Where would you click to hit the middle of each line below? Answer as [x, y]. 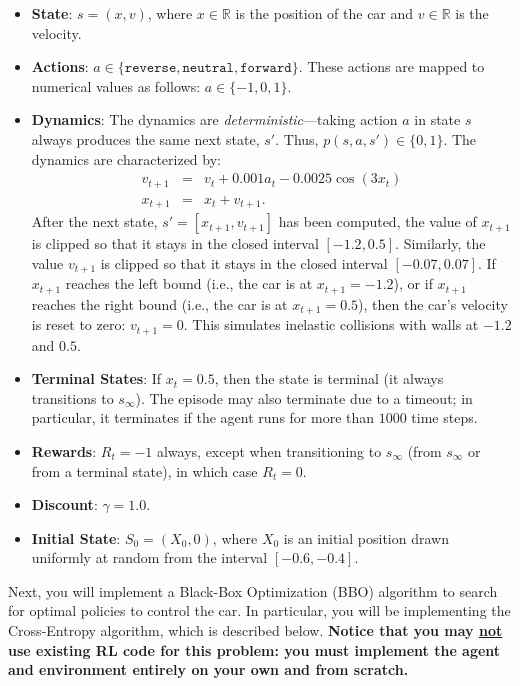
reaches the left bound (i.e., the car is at [189, 283]
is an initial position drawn [366, 537]
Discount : [64, 504]
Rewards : [64, 450]
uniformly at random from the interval [149, 557]
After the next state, [94, 221]
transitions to [72, 397]
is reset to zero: [78, 324]
